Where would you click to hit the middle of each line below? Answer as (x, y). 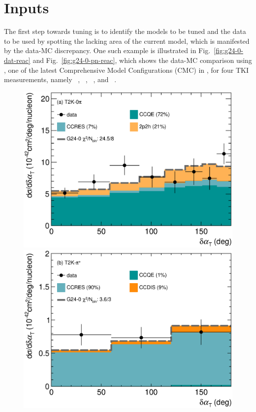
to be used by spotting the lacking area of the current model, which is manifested (127, 41)
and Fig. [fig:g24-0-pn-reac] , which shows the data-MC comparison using (142, 60)
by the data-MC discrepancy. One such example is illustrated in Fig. (107, 50)
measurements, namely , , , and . (60, 79)
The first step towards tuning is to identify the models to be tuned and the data (125, 31)
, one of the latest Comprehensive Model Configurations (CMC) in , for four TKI (127, 70)
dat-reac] (17, 60)
